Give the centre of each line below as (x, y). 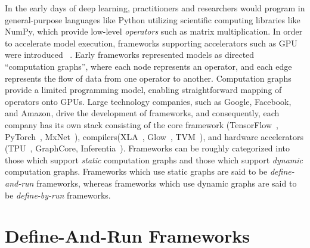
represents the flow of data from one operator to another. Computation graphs (148, 78)
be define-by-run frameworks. (58, 195)
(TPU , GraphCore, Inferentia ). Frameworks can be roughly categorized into (148, 148)
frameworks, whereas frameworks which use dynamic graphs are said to (167, 183)
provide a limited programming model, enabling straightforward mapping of (143, 90)
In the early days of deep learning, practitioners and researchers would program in (155, 8)
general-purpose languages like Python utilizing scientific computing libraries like (153, 19)
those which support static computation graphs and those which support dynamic (154, 159)
